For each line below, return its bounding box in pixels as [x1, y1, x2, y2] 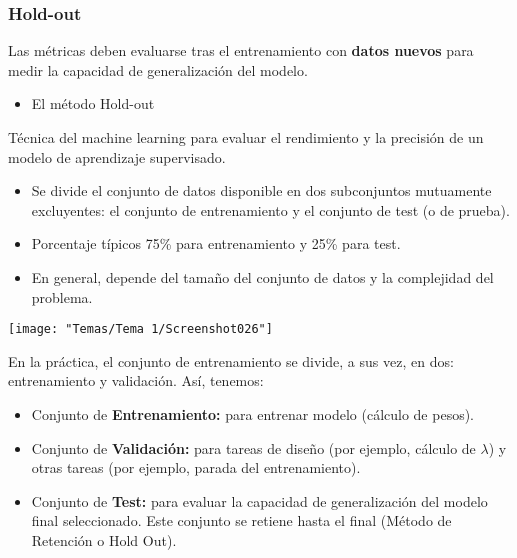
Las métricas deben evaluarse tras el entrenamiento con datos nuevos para [8, 40, 474, 61]
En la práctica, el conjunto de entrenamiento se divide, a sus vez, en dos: [8, 350, 454, 371]
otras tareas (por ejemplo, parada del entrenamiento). [31, 457, 361, 478]
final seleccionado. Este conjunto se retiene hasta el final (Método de [31, 510, 452, 531]
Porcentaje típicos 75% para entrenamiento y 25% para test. [31, 233, 401, 254]
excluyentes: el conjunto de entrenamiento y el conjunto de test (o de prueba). [31, 199, 510, 220]
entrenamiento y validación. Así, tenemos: [8, 370, 264, 391]
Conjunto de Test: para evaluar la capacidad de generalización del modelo [31, 490, 488, 511]
